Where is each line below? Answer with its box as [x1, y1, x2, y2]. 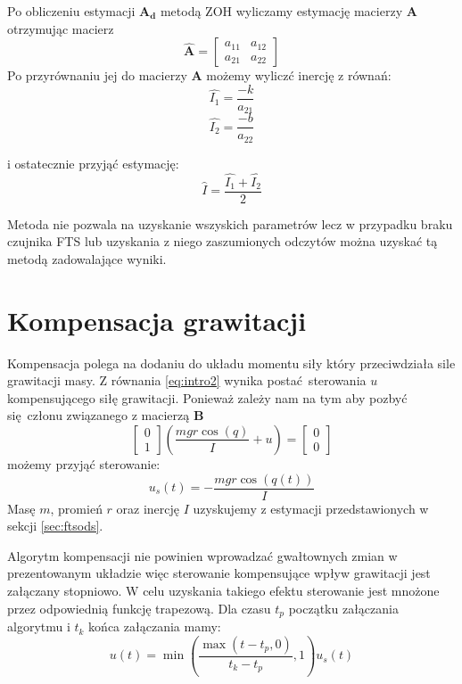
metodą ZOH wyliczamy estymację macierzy [160, 2, 403, 20]
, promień [50, 499, 103, 517]
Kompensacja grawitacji [7, 301, 307, 338]
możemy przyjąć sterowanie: [7, 454, 161, 473]
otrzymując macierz [7, 19, 114, 37]
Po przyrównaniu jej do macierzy [7, 66, 187, 85]
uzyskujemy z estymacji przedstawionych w [193, 499, 429, 517]
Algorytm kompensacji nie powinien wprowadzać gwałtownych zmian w [7, 546, 398, 565]
